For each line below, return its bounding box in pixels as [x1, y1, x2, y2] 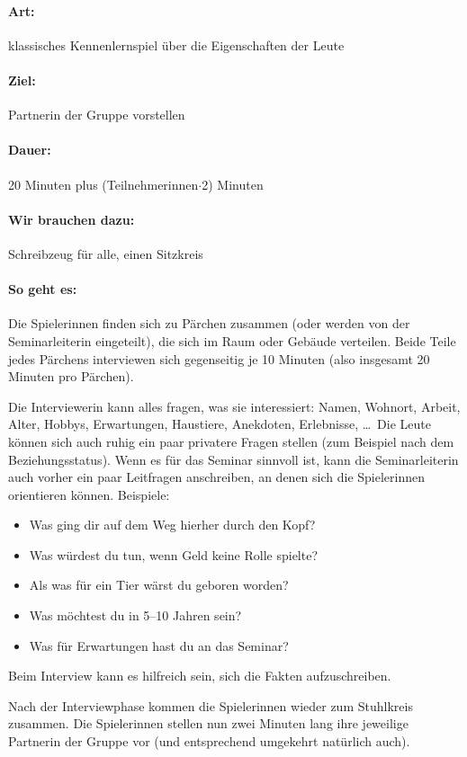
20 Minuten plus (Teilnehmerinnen [8, 174, 199, 193]
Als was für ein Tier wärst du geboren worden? [29, 575, 289, 594]
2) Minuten [202, 174, 264, 193]
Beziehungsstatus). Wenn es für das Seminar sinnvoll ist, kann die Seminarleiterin [8, 450, 459, 468]
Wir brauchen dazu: [8, 209, 135, 228]
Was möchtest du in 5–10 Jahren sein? [29, 606, 242, 625]
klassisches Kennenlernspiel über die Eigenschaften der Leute [8, 35, 345, 54]
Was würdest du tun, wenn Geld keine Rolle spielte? [29, 545, 319, 564]
